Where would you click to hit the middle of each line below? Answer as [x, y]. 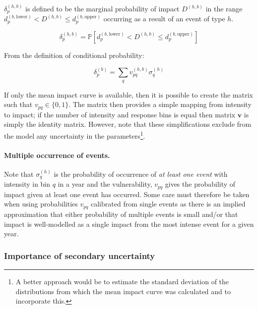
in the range [224, 8]
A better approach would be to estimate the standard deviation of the [122, 281]
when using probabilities [41, 204]
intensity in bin [27, 184]
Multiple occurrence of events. [57, 155]
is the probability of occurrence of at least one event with [141, 174]
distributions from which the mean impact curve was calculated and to [123, 291]
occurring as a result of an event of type [164, 19]
